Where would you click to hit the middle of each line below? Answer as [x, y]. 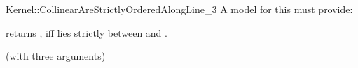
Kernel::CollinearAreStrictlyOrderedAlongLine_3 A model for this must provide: [179, 9]
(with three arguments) [56, 56]
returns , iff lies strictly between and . [87, 32]
